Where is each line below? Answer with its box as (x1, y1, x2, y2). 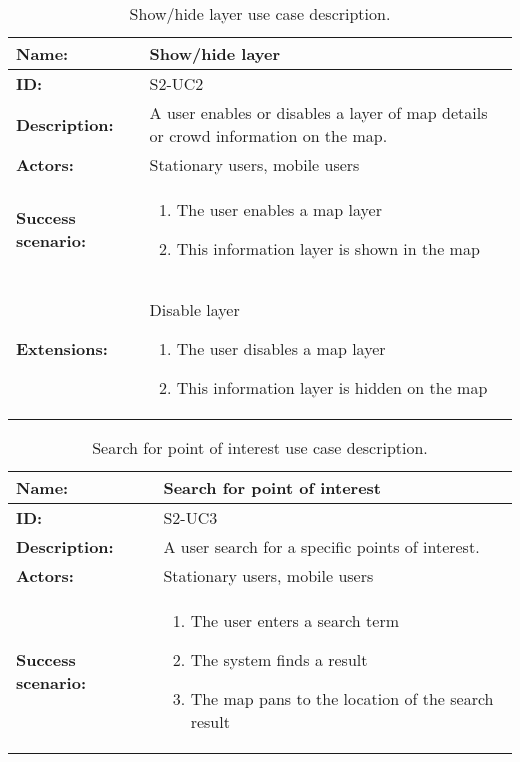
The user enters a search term (190, 609, 400, 632)
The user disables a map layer (176, 337, 386, 360)
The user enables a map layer (176, 198, 382, 221)
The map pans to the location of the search (190, 687, 494, 710)
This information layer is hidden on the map (176, 376, 488, 399)
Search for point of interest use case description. (92, 436, 428, 459)
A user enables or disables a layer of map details (149, 101, 488, 124)
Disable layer (149, 298, 240, 321)
